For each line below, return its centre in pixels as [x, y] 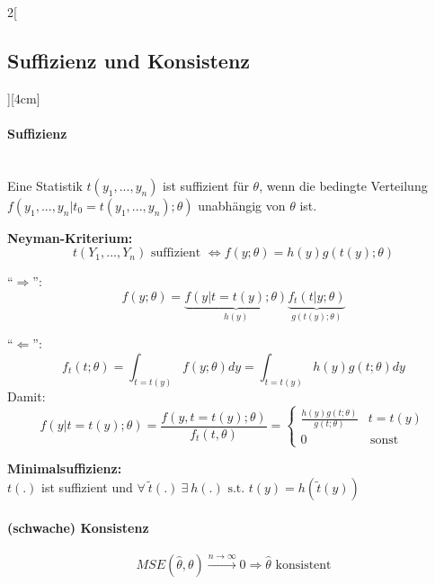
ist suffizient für [206, 185]
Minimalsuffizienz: [65, 468]
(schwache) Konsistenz [78, 527]
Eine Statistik [45, 185]
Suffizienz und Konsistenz [129, 60]
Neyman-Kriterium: [70, 237]
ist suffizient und [87, 487]
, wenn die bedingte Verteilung [343, 185]
